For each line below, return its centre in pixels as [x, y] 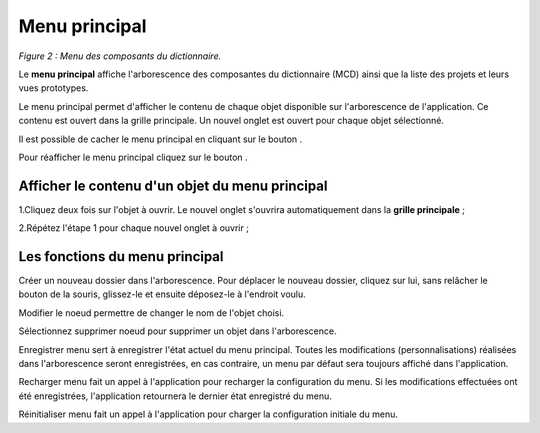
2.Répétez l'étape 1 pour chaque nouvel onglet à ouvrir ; [134, 228]
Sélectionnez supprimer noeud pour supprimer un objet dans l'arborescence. [177, 331]
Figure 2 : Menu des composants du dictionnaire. [120, 56]
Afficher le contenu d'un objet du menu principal [173, 185]
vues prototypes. [53, 88]
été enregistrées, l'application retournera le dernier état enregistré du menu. [175, 396]
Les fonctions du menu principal [121, 256]
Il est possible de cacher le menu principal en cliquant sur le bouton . [160, 139]
